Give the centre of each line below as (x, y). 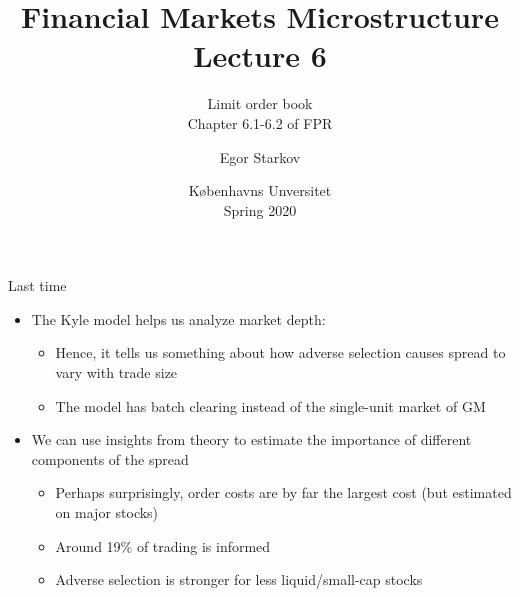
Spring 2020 (260, 209)
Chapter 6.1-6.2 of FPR (260, 122)
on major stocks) (107, 512)
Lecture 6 (260, 55)
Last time (37, 285)
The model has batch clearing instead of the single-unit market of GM (270, 405)
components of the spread (110, 458)
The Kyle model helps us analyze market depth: (178, 318)
